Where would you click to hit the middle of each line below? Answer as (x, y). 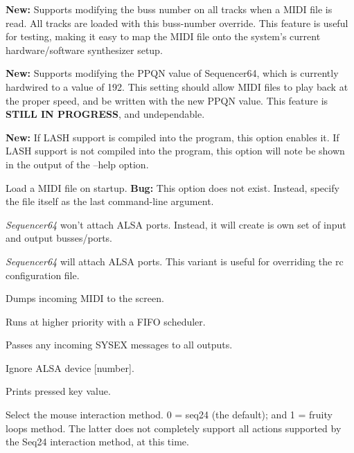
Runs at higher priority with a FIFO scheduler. (106, 321)
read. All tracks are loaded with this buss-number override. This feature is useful (177, 23)
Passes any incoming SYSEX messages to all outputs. (119, 345)
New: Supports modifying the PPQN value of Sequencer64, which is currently (172, 73)
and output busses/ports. (59, 238)
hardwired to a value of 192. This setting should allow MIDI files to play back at (177, 86)
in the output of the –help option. (77, 164)
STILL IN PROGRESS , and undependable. (105, 114)
